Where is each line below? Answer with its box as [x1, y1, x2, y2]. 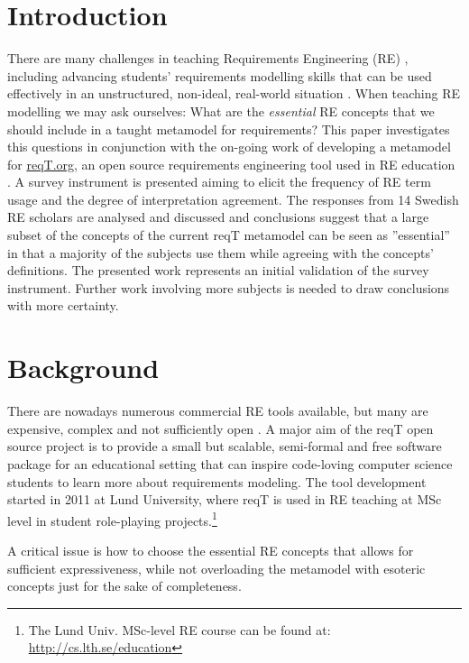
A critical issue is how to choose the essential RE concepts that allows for [7, 540, 414, 559]
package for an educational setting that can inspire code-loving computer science [7, 454, 453, 473]
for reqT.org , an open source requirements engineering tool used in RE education [7, 154, 455, 173]
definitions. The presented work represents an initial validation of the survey [7, 261, 429, 280]
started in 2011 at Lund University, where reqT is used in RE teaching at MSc [7, 490, 442, 509]
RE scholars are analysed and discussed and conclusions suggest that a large [7, 207, 429, 226]
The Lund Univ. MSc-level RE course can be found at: [28, 620, 331, 639]
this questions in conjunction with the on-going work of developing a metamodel [7, 137, 451, 156]
